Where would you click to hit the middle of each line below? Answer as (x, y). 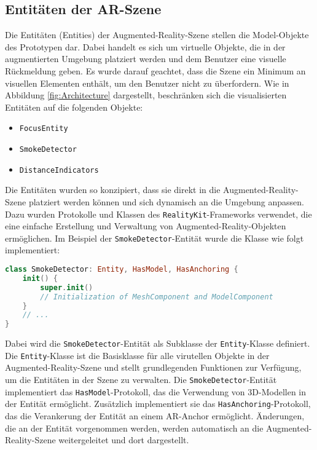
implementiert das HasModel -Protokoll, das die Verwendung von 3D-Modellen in (156, 391)
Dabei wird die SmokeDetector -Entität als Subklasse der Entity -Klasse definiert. (158, 343)
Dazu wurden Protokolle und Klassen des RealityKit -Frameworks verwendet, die (158, 214)
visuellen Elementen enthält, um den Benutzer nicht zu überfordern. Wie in (147, 83)
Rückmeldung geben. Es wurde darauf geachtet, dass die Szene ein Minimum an (155, 70)
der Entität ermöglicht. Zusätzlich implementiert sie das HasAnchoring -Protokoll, (158, 404)
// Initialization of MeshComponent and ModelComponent (157, 297)
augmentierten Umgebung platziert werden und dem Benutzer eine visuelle (146, 59)
